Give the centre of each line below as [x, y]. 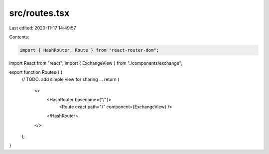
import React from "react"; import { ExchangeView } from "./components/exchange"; [96, 63]
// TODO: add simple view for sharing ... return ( [70, 79]
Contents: [19, 37]
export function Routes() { [36, 72]
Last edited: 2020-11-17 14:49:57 [43, 28]
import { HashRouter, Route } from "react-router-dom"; [89, 50]
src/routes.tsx [39, 13]
